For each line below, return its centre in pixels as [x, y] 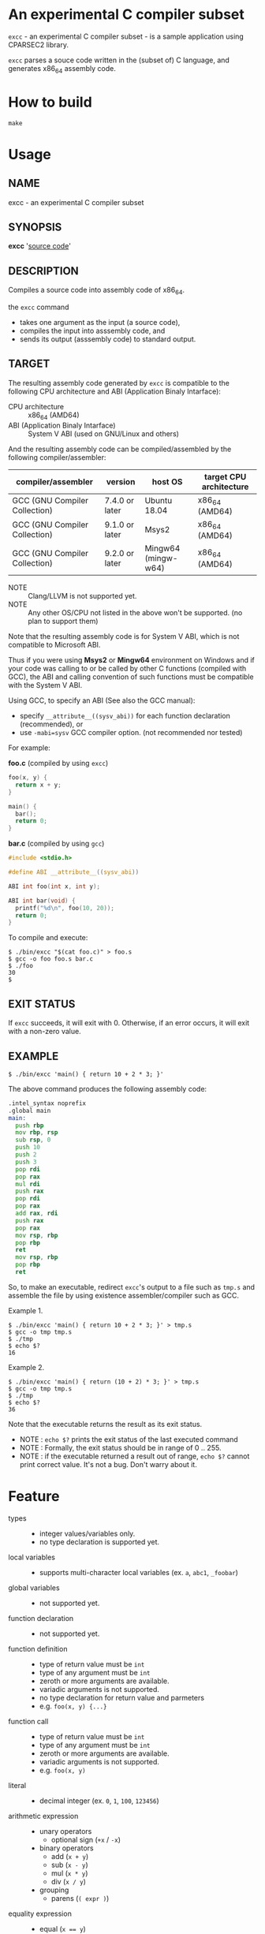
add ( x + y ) [70, 1856]
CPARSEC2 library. [39, 44]
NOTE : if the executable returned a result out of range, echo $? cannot [134, 1456]
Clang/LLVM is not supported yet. [82, 596]
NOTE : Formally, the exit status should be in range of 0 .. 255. [120, 1447]
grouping [54, 1890]
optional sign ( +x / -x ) [86, 1839]
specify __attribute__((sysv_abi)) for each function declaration [125, 716]
